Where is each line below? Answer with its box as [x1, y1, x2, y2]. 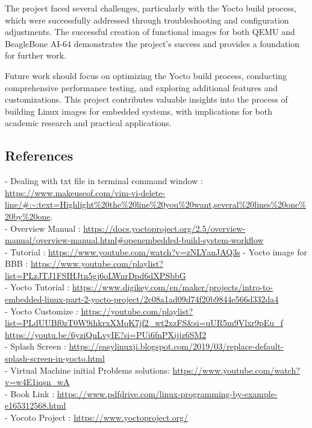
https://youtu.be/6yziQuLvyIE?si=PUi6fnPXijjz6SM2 [5, 328, 207, 340]
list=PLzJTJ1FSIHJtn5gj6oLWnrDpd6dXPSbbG [5, 269, 186, 281]
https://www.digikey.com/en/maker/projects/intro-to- [72, 281, 273, 293]
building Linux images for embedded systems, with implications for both [5, 104, 273, 117]
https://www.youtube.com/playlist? [30, 257, 163, 270]
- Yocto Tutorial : [5, 281, 70, 293]
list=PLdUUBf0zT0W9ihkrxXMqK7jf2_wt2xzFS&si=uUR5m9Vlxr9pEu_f [5, 316, 283, 329]
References [5, 146, 73, 165]
